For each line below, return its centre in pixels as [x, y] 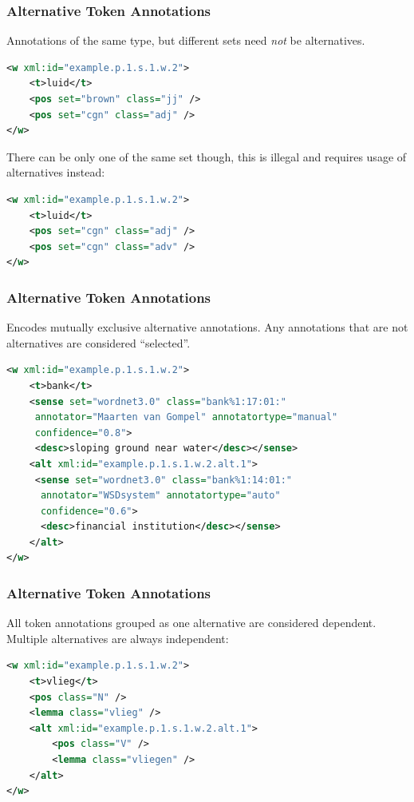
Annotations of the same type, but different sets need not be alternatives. [186, 40]
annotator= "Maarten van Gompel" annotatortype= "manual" [186, 417]
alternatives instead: [56, 172]
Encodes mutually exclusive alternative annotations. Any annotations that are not [207, 327]
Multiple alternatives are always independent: [118, 638]
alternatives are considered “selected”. [99, 342]
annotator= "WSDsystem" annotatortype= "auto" [160, 496]
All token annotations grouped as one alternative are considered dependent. [191, 623]
